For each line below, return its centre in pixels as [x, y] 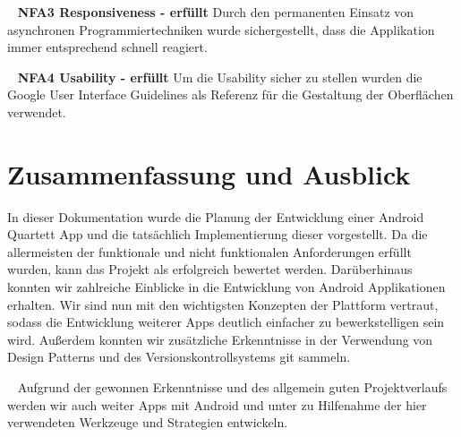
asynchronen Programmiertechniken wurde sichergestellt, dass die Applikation [221, 29]
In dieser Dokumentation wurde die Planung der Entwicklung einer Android [216, 216]
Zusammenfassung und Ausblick [209, 173]
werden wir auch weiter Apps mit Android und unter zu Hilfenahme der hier [217, 404]
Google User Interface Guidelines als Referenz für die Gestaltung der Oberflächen [230, 94]
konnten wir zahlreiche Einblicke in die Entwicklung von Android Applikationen [226, 287]
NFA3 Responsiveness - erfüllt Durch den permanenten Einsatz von [216, 12]
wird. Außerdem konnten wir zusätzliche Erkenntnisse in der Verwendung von [220, 339]
